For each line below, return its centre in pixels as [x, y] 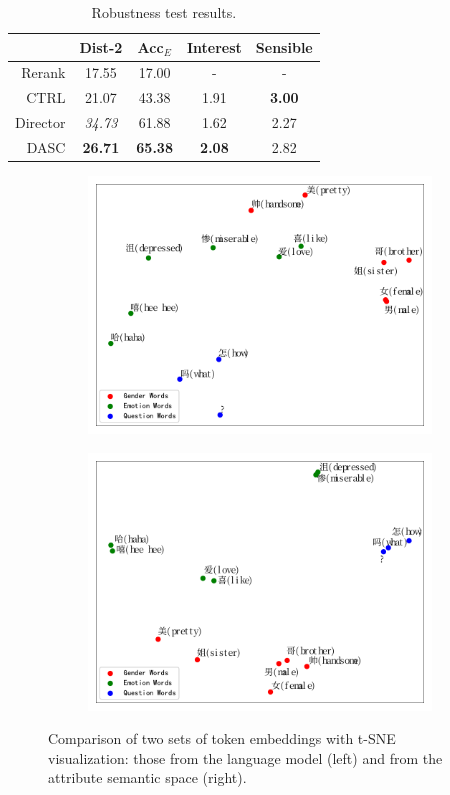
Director [40, 122]
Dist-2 [101, 46]
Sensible [284, 46]
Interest [214, 46]
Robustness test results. [164, 12]
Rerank [43, 72]
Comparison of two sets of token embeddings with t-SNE [222, 738]
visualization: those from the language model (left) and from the [245, 757]
